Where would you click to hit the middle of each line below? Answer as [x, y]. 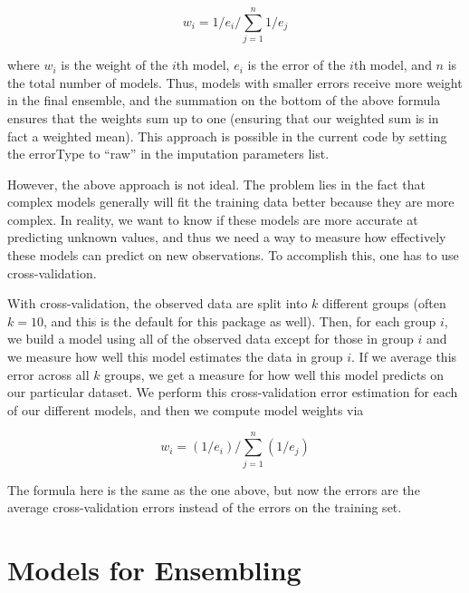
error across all [48, 374]
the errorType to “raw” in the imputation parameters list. [168, 154]
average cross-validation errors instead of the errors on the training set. [205, 507]
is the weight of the [115, 65]
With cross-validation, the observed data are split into [158, 303]
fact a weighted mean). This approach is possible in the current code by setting [227, 136]
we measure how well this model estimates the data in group [175, 357]
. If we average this [404, 357]
